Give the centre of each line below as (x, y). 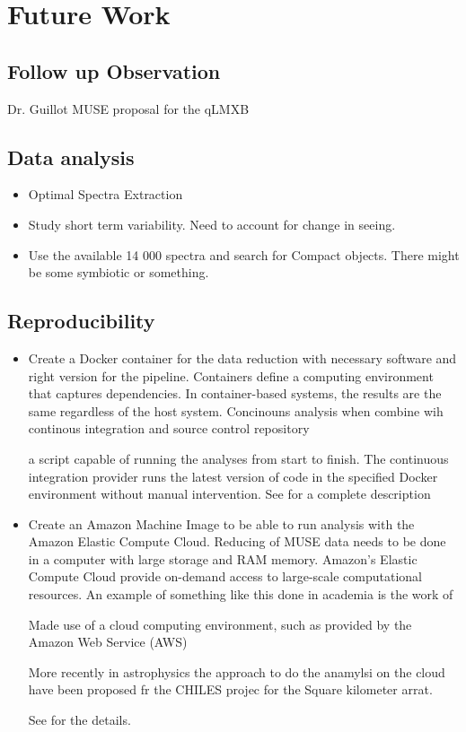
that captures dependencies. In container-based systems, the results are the (235, 393)
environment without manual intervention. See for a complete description (229, 494)
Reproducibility (81, 321)
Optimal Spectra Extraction (106, 194)
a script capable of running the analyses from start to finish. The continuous (238, 458)
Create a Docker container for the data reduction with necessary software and (242, 357)
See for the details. (79, 720)
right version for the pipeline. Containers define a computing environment (231, 375)
